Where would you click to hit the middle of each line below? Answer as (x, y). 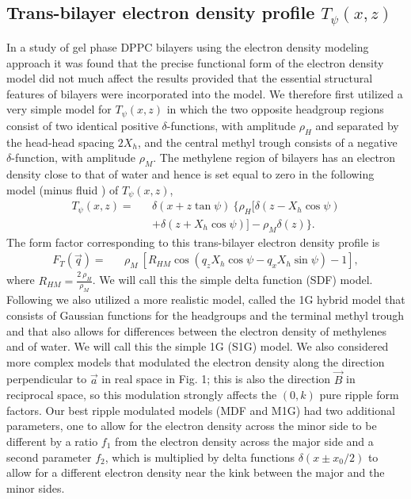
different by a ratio (52, 441)
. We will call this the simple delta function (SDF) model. (232, 280)
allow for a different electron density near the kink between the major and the (196, 472)
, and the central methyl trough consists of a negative (267, 142)
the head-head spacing (61, 142)
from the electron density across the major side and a (244, 441)
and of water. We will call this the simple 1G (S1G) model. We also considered (198, 346)
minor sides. (36, 487)
